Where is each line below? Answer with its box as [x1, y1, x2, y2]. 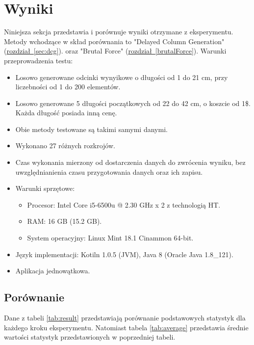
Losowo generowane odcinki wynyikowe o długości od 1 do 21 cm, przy [15, 72, 228, 82]
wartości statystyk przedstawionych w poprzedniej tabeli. [4, 332, 176, 342]
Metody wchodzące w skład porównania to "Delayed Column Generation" [4, 36, 225, 46]
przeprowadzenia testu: [4, 55, 73, 65]
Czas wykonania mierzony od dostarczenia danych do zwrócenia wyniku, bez [15, 157, 246, 167]
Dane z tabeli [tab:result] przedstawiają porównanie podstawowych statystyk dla [4, 313, 246, 323]
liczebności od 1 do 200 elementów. [15, 81, 121, 92]
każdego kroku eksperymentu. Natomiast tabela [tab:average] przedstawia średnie [4, 322, 249, 332]
